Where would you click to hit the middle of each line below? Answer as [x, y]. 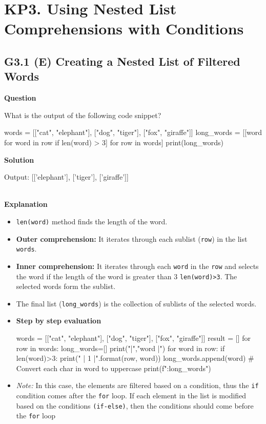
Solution [19, 159]
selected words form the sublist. [66, 286]
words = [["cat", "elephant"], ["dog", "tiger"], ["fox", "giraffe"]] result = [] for [133, 338]
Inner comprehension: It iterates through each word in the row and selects [137, 266]
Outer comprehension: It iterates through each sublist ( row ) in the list [132, 238]
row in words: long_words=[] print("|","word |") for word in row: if [120, 348]
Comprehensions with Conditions [124, 28]
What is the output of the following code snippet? [83, 115]
